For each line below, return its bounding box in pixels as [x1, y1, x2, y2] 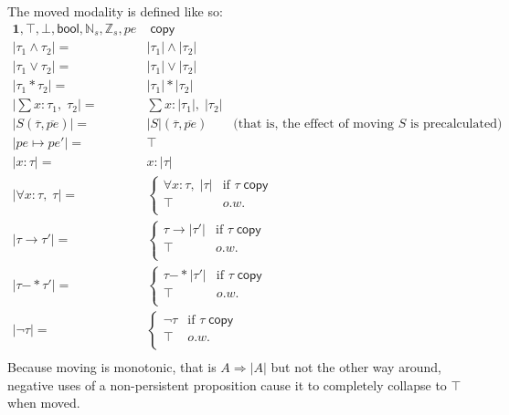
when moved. [7, 393, 80, 412]
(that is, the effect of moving [233, 118, 395, 131]
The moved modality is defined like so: [7, 2, 223, 20]
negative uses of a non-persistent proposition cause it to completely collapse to [7, 375, 447, 394]
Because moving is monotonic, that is [7, 358, 217, 377]
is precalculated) [409, 118, 503, 131]
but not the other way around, [270, 358, 441, 377]
